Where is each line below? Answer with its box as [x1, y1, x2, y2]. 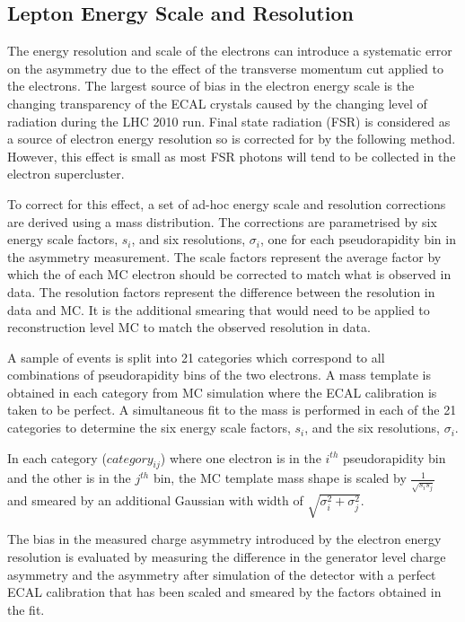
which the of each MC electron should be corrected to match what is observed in [7, 265, 452, 284]
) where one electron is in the [160, 448, 321, 467]
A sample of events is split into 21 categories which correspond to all [7, 347, 385, 366]
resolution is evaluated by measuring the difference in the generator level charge [7, 547, 446, 565]
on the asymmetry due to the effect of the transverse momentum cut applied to [7, 58, 444, 77]
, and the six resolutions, [304, 418, 440, 437]
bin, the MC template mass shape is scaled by [153, 469, 407, 487]
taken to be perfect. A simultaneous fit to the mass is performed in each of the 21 [7, 400, 457, 419]
